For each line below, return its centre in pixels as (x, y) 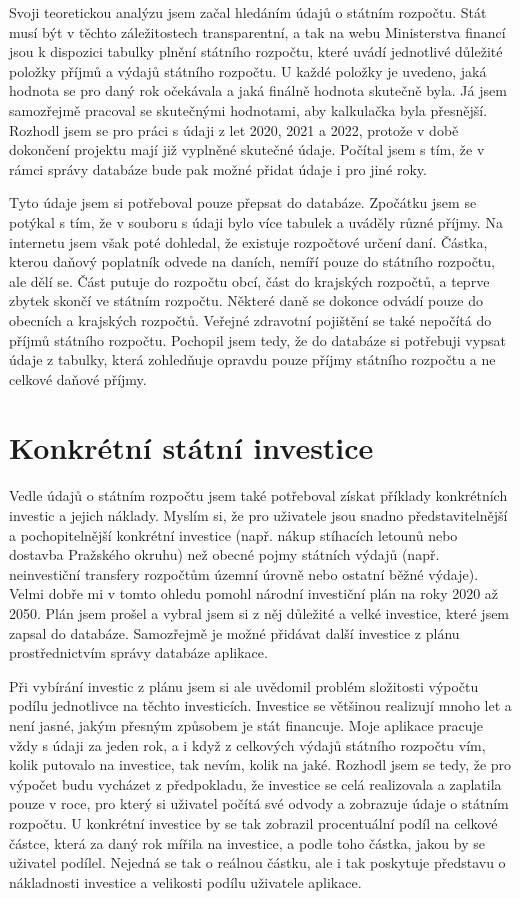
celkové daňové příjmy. (78, 378)
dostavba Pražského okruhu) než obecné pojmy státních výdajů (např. (224, 554)
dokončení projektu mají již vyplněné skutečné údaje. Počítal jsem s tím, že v (247, 149)
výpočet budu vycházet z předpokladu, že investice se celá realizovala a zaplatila (255, 783)
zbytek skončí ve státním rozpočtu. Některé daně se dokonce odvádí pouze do (246, 300)
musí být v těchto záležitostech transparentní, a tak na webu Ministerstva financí (257, 31)
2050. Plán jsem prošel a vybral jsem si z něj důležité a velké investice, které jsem (259, 612)
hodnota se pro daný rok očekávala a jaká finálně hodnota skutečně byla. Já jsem (258, 90)
